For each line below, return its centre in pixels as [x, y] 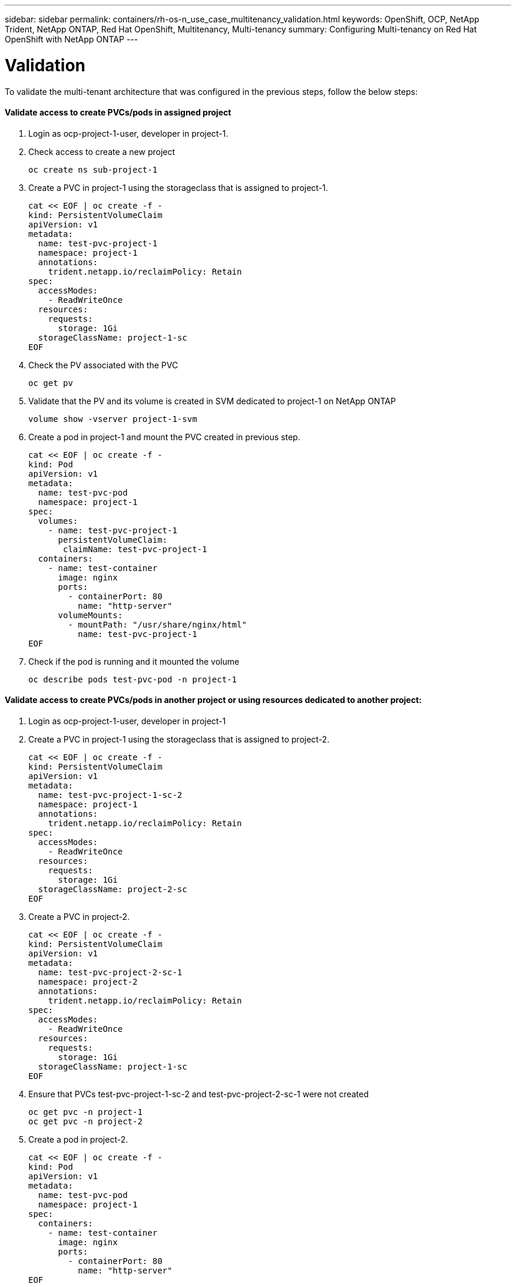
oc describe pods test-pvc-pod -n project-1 [133, 679]
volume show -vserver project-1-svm [113, 419]
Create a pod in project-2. [78, 1139]
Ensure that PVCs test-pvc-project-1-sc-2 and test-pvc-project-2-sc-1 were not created [199, 1094]
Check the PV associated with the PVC [103, 365]
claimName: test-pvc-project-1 [135, 549]
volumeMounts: [90, 615]
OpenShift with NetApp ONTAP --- [72, 39]
